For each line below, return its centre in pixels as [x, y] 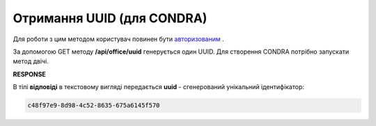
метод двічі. [31, 61]
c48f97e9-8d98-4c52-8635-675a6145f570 [94, 105]
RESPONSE [30, 74]
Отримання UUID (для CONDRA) [110, 18]
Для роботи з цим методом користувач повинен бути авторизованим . [118, 39]
